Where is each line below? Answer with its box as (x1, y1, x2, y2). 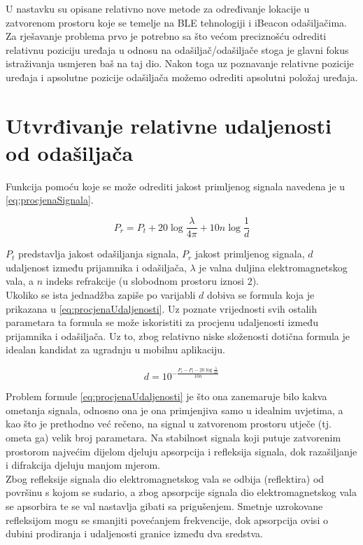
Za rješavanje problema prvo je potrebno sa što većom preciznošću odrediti (6, 29, 327, 43)
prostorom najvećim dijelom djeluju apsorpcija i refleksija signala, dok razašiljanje (6, 444, 357, 458)
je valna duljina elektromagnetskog (199, 260, 348, 274)
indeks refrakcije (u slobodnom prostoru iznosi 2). (45, 274, 259, 288)
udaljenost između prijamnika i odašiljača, (6, 260, 187, 274)
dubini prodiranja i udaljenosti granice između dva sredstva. (6, 526, 263, 541)
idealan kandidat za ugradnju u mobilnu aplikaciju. (6, 342, 225, 357)
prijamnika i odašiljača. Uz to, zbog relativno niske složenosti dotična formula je (6, 328, 350, 343)
